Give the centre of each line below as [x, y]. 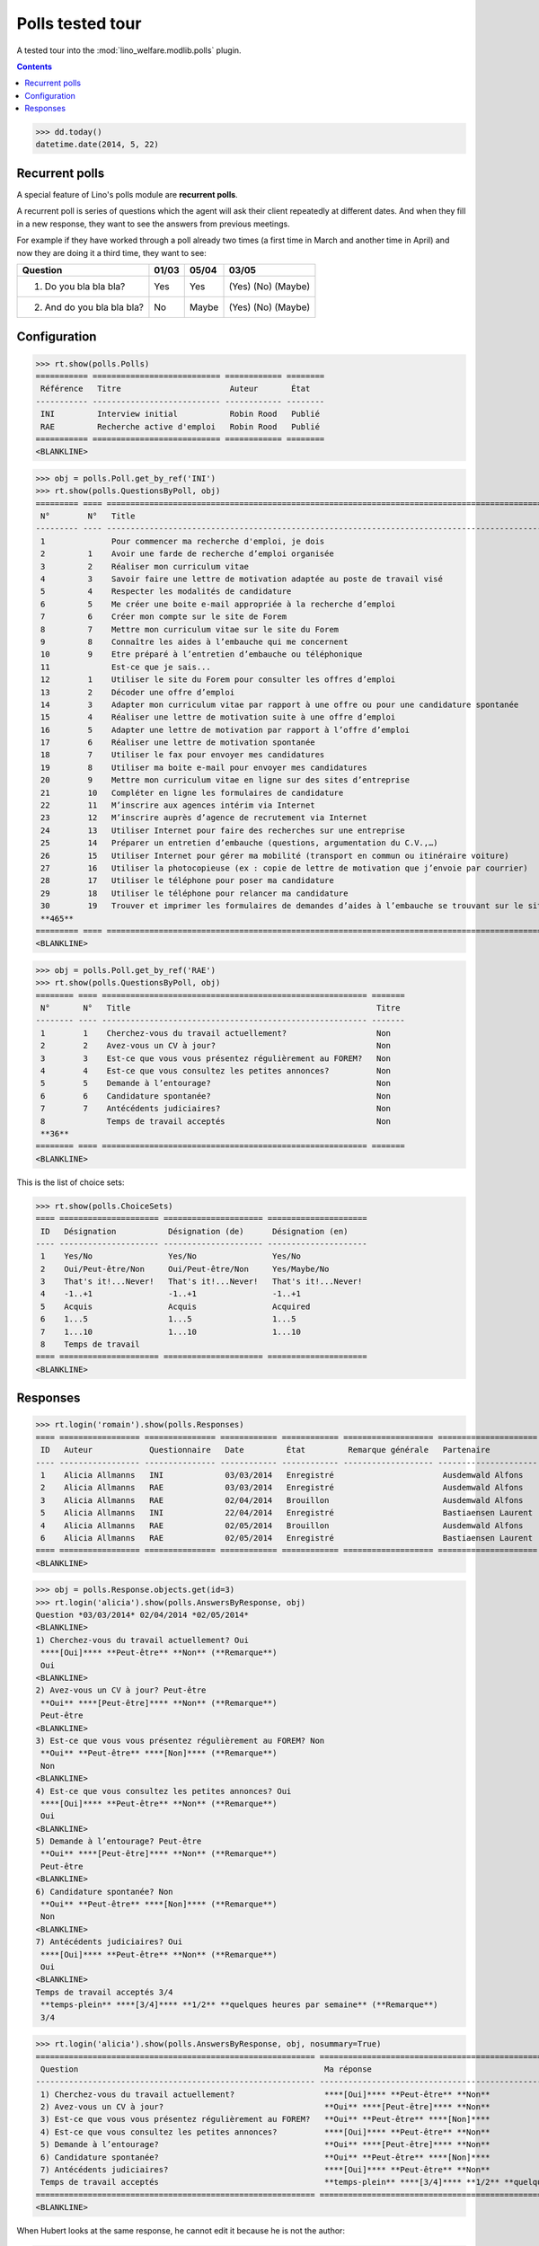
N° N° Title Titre [221, 1008]
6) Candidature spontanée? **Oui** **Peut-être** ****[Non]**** [265, 2157]
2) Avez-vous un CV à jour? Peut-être [121, 1690]
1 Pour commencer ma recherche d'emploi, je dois [183, 541]
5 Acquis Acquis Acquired [176, 1306]
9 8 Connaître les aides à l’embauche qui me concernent [194, 641]
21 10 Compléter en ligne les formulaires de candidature [192, 792]
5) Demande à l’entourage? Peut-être [119, 1841]
